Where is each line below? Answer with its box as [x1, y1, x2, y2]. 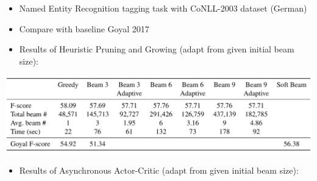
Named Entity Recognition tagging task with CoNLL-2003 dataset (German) [19, 2, 307, 14]
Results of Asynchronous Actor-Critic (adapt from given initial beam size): [19, 164, 299, 177]
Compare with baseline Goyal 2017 [19, 22, 149, 35]
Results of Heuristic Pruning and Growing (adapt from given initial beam [19, 43, 294, 55]
